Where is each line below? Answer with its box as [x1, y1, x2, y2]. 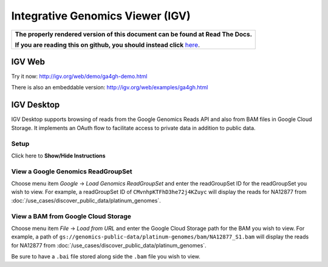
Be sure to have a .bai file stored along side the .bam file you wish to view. [11, 253, 200, 260]
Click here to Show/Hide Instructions [11, 152, 106, 159]
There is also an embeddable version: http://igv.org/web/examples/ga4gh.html [11, 84, 208, 91]
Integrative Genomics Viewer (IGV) [11, 9, 191, 23]
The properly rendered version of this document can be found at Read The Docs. [15, 30, 252, 38]
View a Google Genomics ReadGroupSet [11, 167, 133, 176]
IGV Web [11, 57, 46, 67]
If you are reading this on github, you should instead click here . [15, 40, 200, 49]
